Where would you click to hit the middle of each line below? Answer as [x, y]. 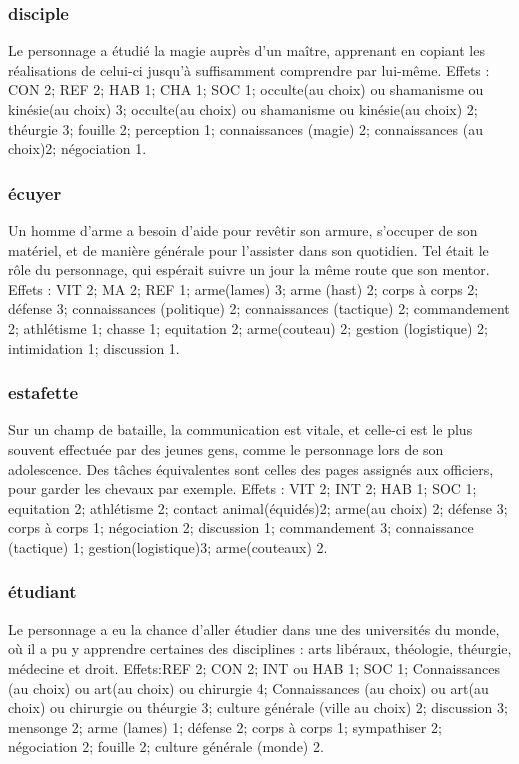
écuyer [35, 192]
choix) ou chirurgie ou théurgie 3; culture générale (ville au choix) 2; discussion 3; [258, 707]
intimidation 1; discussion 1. [94, 347]
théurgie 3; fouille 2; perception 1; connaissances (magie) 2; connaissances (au [245, 128]
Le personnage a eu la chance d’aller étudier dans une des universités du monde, [254, 628]
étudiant [42, 591]
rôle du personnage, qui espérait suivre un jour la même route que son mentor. [249, 269]
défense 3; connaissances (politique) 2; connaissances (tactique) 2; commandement [259, 308]
